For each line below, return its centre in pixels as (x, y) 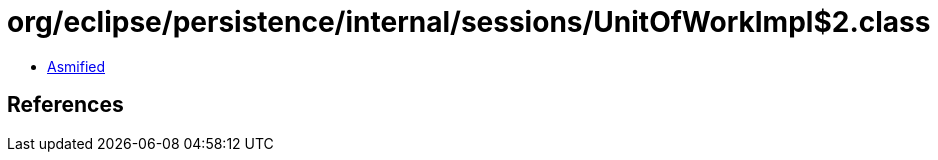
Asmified (76, 66)
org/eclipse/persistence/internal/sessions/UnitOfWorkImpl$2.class (469, 22)
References (65, 105)
